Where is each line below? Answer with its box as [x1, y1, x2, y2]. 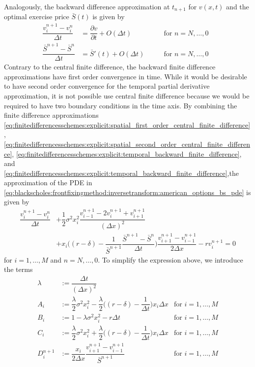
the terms [4, 264, 33, 274]
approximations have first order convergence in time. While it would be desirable [4, 71, 247, 81]
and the [226, 1, 249, 11]
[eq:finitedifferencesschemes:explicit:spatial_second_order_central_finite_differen [4, 138, 251, 149]
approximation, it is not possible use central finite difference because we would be [4, 90, 250, 100]
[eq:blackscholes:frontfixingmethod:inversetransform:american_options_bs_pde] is [4, 187, 251, 197]
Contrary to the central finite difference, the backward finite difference [4, 62, 216, 72]
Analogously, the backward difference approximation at [4, 1, 170, 11]
